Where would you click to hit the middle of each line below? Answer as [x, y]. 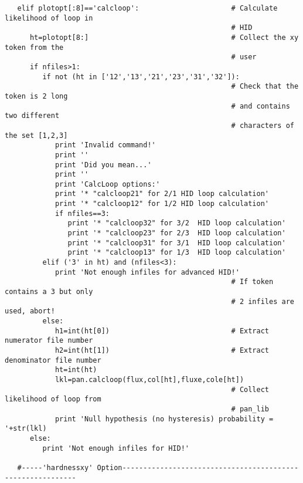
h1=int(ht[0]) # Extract [162, 331]
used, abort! [30, 311]
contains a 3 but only [49, 292]
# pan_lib [250, 409]
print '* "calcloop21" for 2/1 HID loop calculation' [162, 194]
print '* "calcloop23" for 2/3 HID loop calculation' [177, 233]
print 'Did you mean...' [103, 165]
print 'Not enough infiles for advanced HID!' [147, 272]
